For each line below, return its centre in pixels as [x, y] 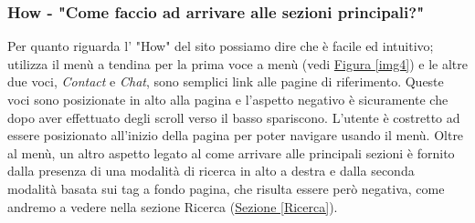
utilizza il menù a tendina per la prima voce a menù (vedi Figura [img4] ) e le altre [237, 63]
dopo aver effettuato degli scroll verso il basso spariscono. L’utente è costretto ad [234, 117]
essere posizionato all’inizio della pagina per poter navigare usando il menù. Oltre [236, 135]
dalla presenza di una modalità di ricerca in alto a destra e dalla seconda [211, 171]
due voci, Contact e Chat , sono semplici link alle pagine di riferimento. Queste [226, 81]
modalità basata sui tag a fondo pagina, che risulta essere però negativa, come [226, 188]
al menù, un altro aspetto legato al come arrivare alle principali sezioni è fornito [231, 152]
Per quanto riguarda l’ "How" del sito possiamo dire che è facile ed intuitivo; [221, 46]
